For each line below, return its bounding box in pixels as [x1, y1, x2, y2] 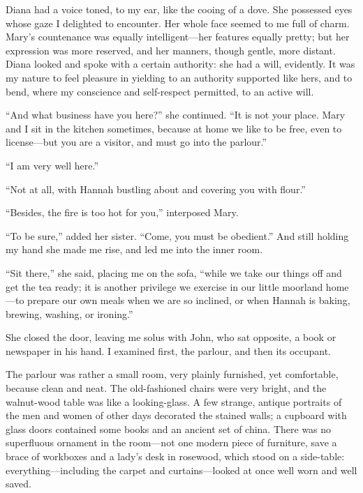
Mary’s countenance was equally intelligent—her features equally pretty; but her [6, 29, 350, 44]
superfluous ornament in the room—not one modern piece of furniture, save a [6, 435, 337, 450]
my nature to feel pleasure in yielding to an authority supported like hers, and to [6, 70, 353, 84]
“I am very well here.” [6, 158, 99, 172]
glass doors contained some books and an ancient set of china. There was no [6, 421, 332, 436]
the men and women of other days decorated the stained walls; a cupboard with [6, 408, 347, 423]
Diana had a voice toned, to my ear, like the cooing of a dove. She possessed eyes [6, 2, 353, 16]
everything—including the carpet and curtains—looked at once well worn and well [6, 462, 357, 477]
